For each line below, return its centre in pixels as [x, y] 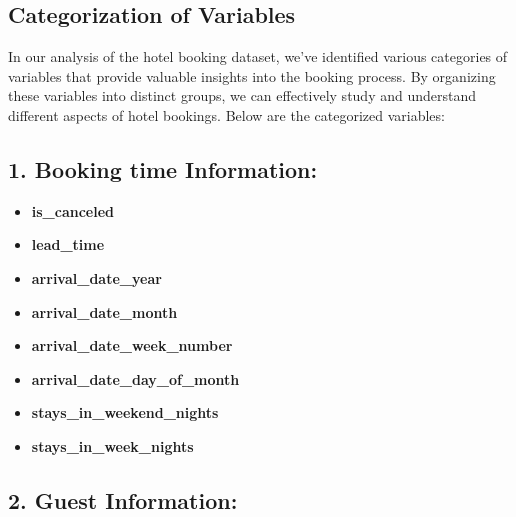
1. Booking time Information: [163, 168]
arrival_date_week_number [132, 345]
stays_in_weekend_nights [125, 412]
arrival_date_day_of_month [135, 378]
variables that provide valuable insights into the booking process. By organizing [252, 75]
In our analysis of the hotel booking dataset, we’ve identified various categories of [258, 56]
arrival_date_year [96, 277]
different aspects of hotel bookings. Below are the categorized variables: [226, 114]
